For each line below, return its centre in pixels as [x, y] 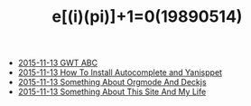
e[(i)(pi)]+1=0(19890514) [147, 17]
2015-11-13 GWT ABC [57, 63]
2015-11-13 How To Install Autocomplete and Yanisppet [120, 72]
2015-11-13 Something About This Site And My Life [112, 92]
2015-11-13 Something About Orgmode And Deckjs [112, 82]
